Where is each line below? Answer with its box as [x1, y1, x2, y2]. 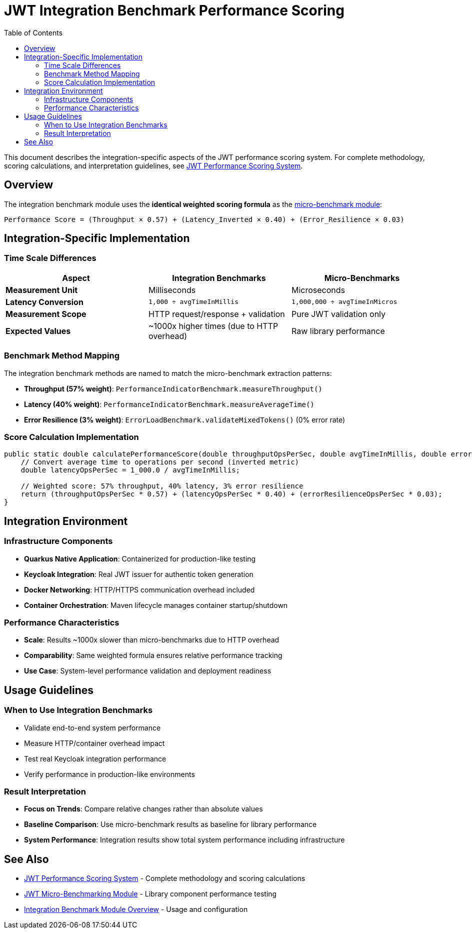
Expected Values [5, 325, 71, 336]
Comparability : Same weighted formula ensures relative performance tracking [24, 651, 282, 660]
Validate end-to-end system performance [24, 723, 161, 732]
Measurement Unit [5, 284, 78, 295]
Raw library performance [291, 325, 385, 336]
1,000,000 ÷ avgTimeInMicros [291, 298, 397, 306]
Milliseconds [148, 284, 196, 295]
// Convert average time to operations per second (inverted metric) [20, 458, 299, 466]
